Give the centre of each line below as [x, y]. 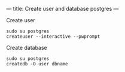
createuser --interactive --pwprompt [53, 37]
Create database [27, 48]
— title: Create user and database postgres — [62, 9]
